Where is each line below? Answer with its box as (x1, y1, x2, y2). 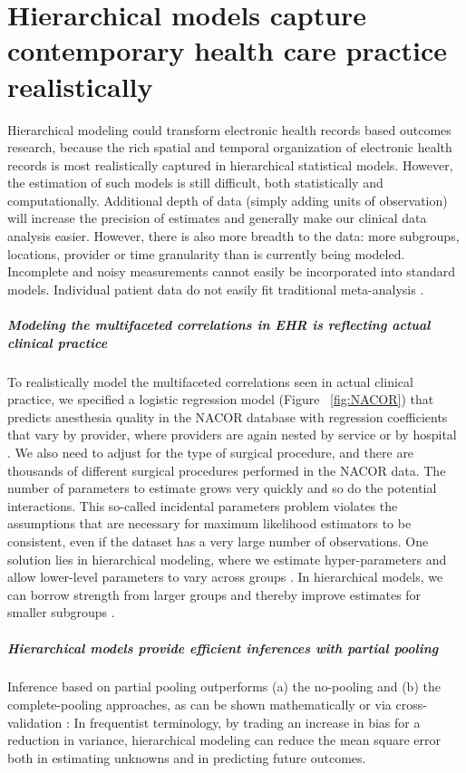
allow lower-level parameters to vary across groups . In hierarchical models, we (7, 567, 443, 586)
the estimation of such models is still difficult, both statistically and (7, 173, 383, 192)
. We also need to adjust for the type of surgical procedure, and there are (7, 442, 414, 461)
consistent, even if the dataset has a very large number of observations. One (7, 531, 429, 550)
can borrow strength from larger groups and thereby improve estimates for (7, 585, 422, 604)
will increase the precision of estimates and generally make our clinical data (7, 208, 427, 227)
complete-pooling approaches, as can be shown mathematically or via (7, 695, 392, 714)
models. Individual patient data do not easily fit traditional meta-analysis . (7, 279, 424, 298)
